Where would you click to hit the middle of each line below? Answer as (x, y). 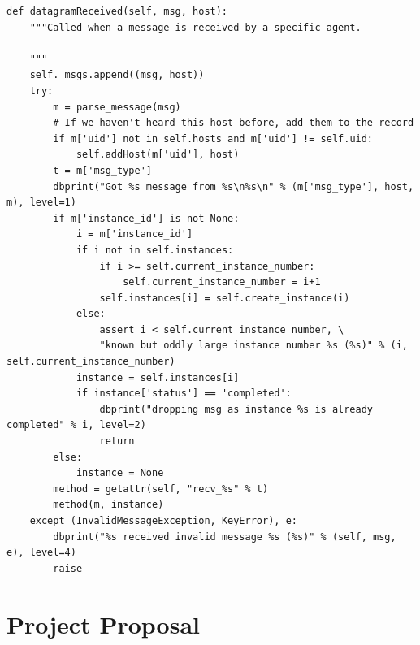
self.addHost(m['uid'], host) (158, 155)
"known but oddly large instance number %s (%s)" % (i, (253, 346)
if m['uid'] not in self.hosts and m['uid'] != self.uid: (213, 139)
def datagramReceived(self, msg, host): (117, 11)
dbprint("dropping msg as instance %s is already (236, 409)
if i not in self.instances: (155, 250)
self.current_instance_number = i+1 (222, 282)
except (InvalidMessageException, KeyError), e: (163, 521)
